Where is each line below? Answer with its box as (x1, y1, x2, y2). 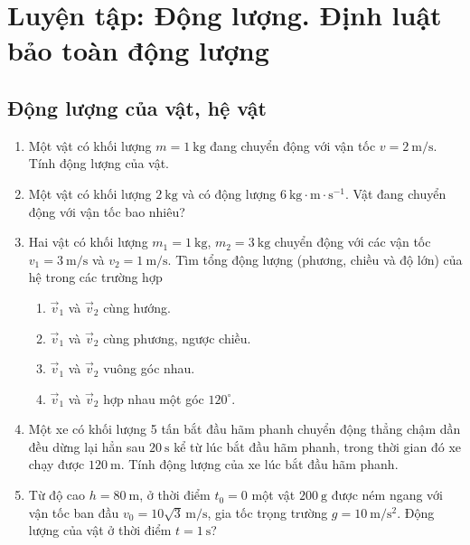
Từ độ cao (28, 485, 86, 504)
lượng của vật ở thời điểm (28, 521, 172, 540)
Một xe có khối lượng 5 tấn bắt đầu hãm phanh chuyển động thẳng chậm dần (28, 419, 461, 438)
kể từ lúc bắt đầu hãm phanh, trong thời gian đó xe (174, 437, 461, 456)
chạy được (28, 455, 85, 474)
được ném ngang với (331, 485, 444, 504)
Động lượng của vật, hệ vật (7, 93, 267, 121)
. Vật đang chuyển (345, 183, 446, 202)
